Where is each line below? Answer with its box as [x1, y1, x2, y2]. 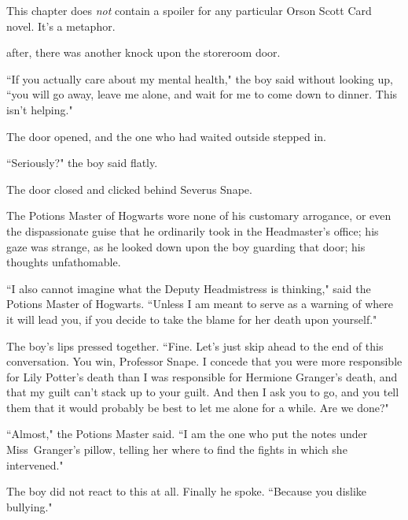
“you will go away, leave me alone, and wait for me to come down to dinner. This [6, 86, 398, 102]
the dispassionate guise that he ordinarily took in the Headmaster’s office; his [6, 222, 379, 239]
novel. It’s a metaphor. [6, 17, 116, 34]
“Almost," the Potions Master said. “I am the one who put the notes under [6, 425, 368, 442]
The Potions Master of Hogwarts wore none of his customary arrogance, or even [6, 207, 391, 224]
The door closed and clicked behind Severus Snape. [6, 180, 252, 197]
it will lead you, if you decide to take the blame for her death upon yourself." [6, 310, 377, 327]
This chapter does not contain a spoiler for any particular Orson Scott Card [6, 2, 372, 18]
